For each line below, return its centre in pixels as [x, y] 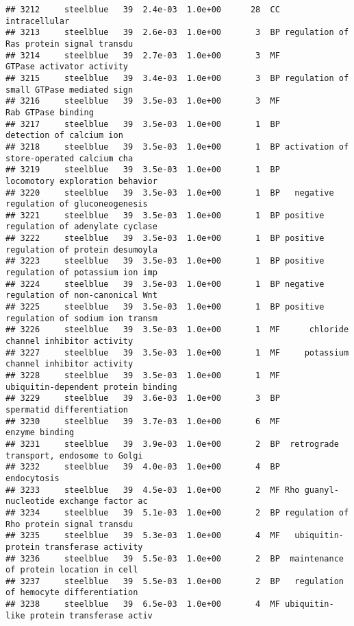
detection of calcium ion [64, 136]
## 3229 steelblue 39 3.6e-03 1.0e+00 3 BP [143, 398]
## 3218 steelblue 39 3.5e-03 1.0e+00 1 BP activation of [177, 147]
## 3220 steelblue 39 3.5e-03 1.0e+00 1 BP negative [170, 193]
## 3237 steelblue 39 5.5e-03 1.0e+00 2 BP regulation [175, 581]
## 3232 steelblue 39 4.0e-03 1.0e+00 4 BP [143, 467]
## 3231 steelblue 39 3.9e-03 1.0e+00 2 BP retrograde [172, 444]
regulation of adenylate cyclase [81, 227]
